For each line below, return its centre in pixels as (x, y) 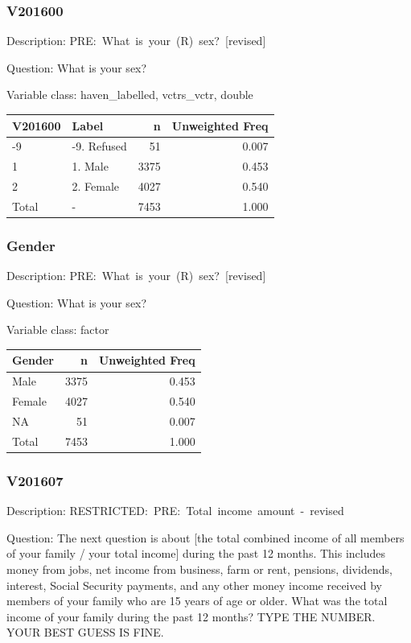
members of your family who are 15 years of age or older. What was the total (197, 601)
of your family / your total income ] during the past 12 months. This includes (196, 553)
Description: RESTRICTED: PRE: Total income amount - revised (175, 511)
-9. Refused (99, 146)
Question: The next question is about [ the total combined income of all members (205, 537)
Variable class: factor (58, 330)
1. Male (90, 166)
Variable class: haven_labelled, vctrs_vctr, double (130, 95)
